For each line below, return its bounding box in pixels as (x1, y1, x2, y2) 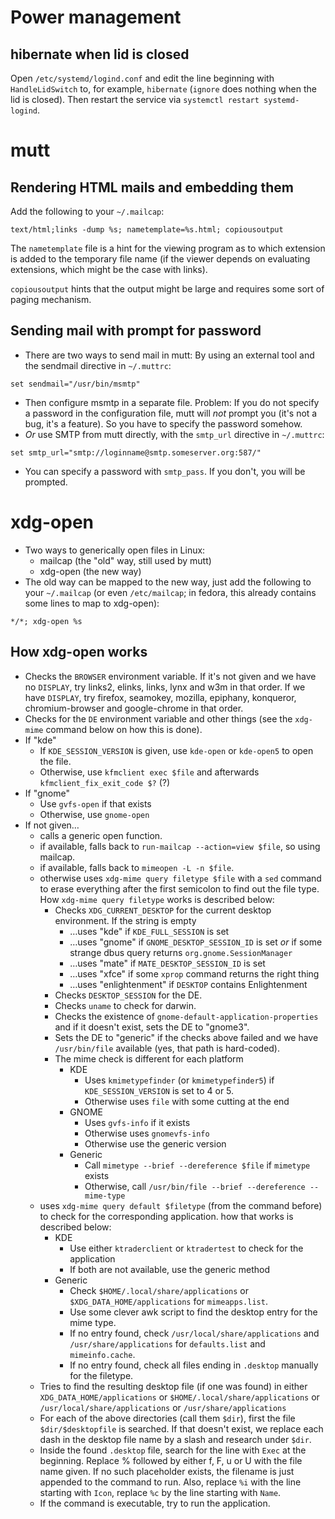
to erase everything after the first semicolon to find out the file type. (39, 882, 320, 895)
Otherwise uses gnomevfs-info (84, 1127, 210, 1139)
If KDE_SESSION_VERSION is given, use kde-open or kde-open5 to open (39, 744, 314, 756)
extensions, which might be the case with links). (10, 264, 208, 275)
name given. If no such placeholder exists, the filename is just (39, 1465, 295, 1477)
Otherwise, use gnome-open (39, 808, 150, 820)
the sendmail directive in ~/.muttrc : (24, 359, 172, 371)
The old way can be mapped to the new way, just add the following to (24, 576, 312, 588)
